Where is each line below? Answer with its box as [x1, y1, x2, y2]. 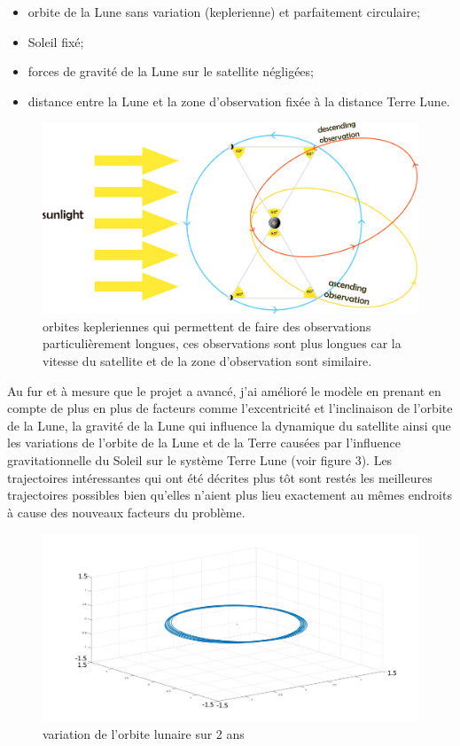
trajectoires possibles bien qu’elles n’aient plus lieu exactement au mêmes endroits [7, 486, 452, 504]
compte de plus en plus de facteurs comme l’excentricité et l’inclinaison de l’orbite [7, 399, 453, 417]
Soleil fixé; [27, 32, 84, 51]
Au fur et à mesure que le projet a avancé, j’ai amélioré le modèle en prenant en [7, 381, 441, 400]
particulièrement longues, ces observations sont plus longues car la [43, 334, 402, 353]
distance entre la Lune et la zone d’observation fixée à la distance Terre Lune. [27, 91, 450, 110]
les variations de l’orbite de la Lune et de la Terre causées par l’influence [7, 433, 401, 452]
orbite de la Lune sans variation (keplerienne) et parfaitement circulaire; [27, 3, 420, 20]
